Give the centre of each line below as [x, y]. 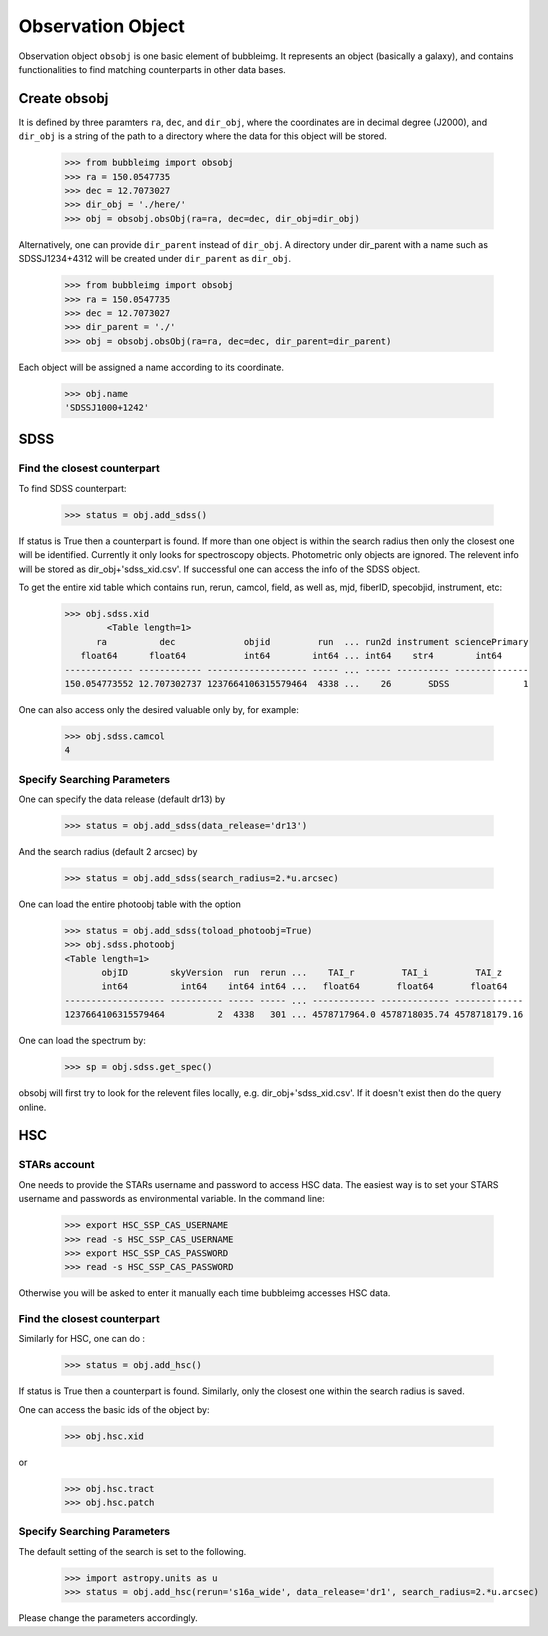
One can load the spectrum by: [82, 1041]
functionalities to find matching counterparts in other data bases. [152, 69]
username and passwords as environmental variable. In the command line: [171, 1199]
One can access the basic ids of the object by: [114, 1409]
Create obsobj [63, 98]
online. [32, 1107]
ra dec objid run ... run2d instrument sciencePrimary [312, 641]
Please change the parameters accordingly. [108, 1618]
